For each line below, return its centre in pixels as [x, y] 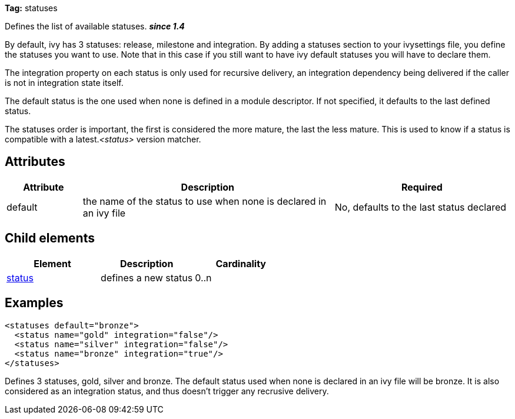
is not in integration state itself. [64, 83]
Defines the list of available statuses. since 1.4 [95, 26]
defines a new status [147, 277]
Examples [34, 303]
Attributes [35, 162]
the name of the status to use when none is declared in [205, 201]
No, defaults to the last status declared [421, 207]
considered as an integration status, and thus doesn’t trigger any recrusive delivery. [167, 391]
